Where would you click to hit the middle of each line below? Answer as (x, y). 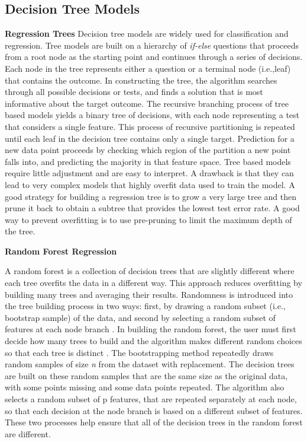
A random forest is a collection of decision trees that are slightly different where (150, 271)
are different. (28, 433)
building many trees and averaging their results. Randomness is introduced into (149, 294)
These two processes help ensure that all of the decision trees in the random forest (154, 422)
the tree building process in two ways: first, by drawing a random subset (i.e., (145, 306)
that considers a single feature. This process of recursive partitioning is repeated (150, 126)
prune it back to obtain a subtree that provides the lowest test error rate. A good (152, 208)
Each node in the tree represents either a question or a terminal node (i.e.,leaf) (148, 68)
